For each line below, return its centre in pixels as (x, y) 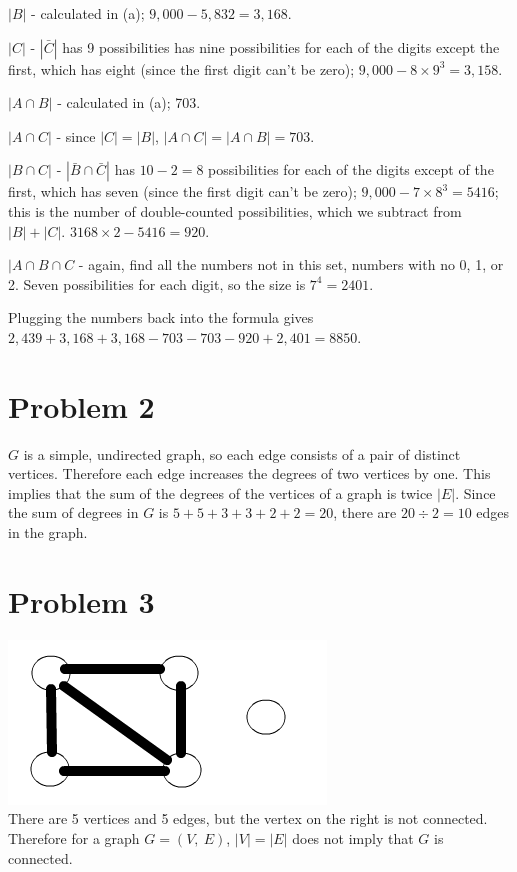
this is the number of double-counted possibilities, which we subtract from (235, 210)
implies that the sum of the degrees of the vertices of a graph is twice (220, 492)
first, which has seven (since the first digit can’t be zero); (182, 191)
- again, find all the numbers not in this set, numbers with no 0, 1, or (291, 264)
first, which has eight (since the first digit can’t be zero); (181, 68)
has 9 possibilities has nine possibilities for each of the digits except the (281, 46)
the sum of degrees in (73, 512)
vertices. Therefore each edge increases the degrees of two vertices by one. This (249, 473)
